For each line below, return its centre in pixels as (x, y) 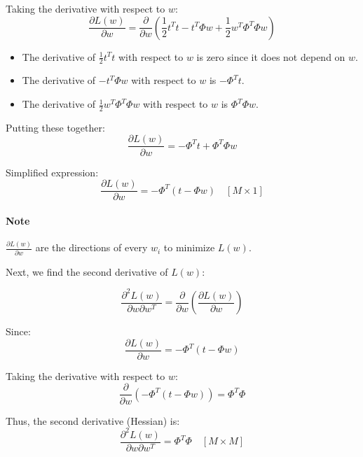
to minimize (189, 247)
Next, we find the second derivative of (87, 271)
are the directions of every (91, 247)
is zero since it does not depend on (271, 56)
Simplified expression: (52, 172)
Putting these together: (55, 127)
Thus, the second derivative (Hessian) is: (93, 420)
